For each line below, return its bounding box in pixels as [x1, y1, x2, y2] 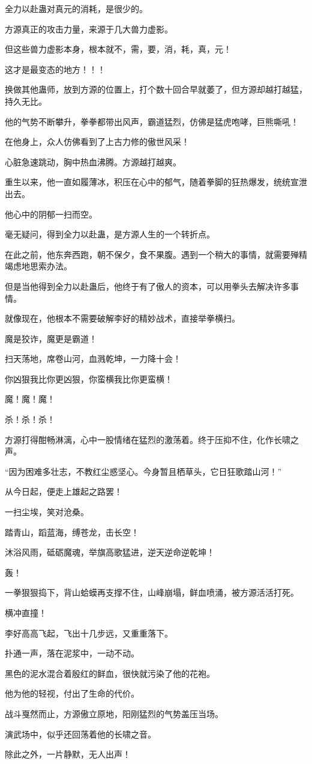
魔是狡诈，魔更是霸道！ [5, 332, 97, 344]
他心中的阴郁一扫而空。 [5, 207, 97, 220]
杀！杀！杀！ [5, 413, 55, 426]
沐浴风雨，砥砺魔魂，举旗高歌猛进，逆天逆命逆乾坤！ [5, 546, 215, 558]
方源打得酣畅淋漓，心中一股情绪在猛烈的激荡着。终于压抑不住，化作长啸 [5, 433, 290, 445]
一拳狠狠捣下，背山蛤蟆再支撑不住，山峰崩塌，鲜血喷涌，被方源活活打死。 [5, 586, 299, 599]
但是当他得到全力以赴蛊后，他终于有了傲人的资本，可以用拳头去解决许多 [5, 280, 290, 292]
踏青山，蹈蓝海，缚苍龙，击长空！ [5, 525, 139, 538]
